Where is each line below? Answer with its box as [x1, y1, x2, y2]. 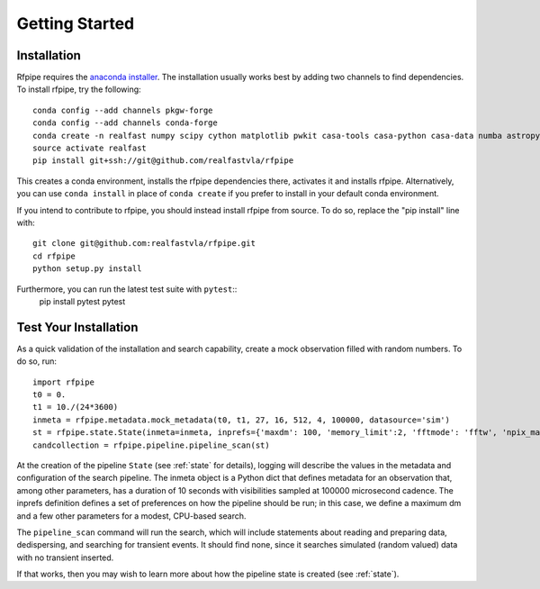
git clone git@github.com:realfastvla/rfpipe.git [32, 239, 256, 249]
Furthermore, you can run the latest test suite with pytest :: [16, 284, 238, 294]
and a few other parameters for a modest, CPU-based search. [16, 510, 247, 521]
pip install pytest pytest [39, 295, 126, 306]
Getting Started [16, 14, 135, 33]
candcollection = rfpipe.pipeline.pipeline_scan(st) [32, 439, 270, 450]
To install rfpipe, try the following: [16, 84, 141, 95]
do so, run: [16, 356, 58, 367]
